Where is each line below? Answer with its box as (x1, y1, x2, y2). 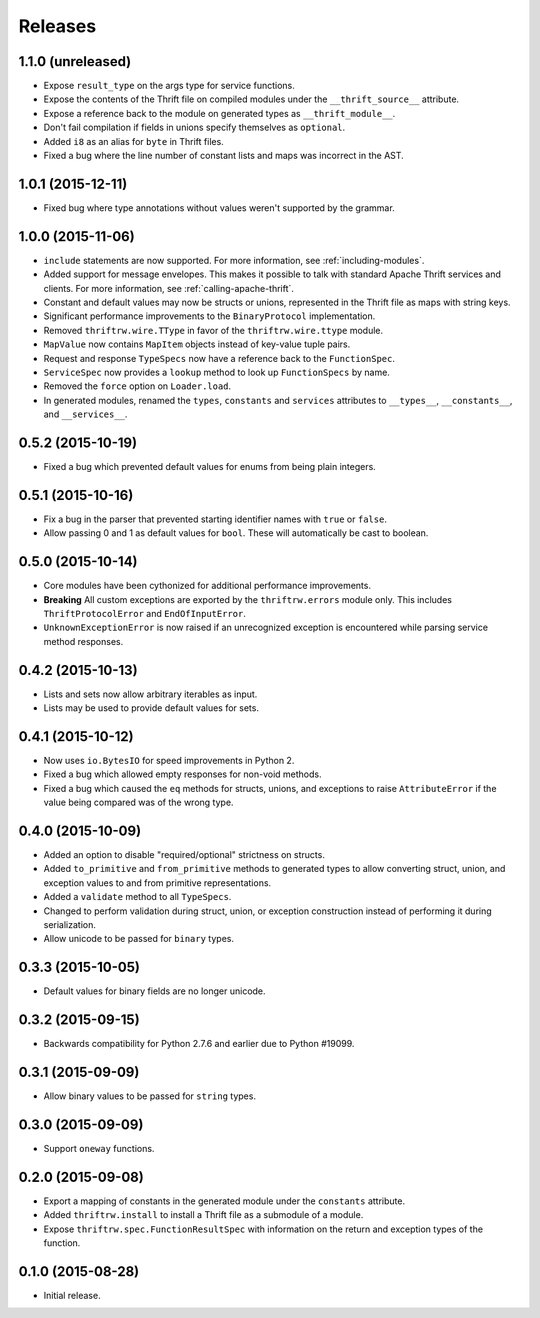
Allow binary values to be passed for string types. (43, 1090, 257, 1102)
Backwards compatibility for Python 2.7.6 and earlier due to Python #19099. (43, 1038, 355, 1050)
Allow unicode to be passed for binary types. (43, 933, 235, 945)
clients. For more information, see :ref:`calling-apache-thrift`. (43, 282, 295, 294)
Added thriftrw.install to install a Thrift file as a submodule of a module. (43, 1209, 364, 1221)
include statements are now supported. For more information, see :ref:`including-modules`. (43, 254, 425, 266)
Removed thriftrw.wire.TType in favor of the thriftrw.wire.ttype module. (43, 324, 384, 336)
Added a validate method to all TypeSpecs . (43, 891, 232, 903)
